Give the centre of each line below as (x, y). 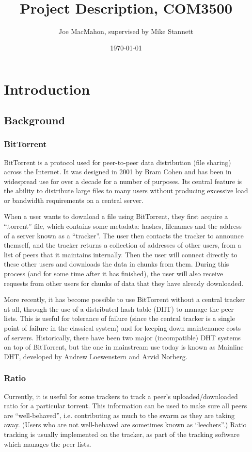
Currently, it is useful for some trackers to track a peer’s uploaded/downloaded (121, 396)
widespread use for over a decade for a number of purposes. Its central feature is (123, 181)
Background (35, 120)
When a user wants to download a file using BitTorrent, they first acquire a (116, 216)
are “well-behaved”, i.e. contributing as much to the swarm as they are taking (119, 415)
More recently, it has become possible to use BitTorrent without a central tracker (125, 299)
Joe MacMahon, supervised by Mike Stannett (126, 31)
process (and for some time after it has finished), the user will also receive (114, 274)
